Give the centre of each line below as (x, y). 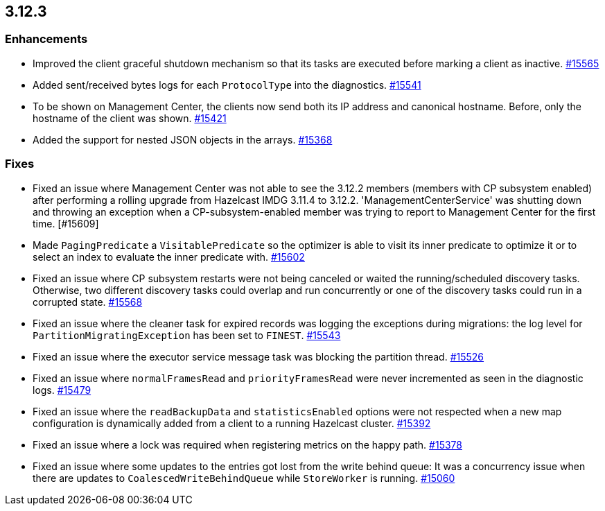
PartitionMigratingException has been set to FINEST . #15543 (187, 335)
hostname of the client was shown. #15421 (130, 118)
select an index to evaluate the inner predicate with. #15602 (169, 257)
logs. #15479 (62, 390)
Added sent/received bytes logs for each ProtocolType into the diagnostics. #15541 (227, 85)
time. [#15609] (66, 223)
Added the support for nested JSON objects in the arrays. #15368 (183, 139)
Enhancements (46, 39)
